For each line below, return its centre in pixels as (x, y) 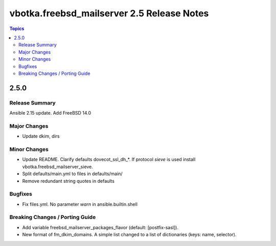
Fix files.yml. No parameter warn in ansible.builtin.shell (80, 204)
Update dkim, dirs (41, 136)
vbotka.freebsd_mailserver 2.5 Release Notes (109, 13)
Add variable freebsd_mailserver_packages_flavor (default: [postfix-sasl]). (100, 227)
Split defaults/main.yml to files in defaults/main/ (72, 174)
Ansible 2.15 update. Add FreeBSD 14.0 (50, 113)
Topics (17, 29)
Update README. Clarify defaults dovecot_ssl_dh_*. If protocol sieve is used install (109, 159)
